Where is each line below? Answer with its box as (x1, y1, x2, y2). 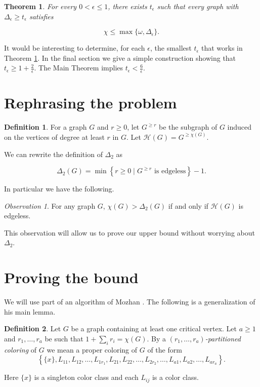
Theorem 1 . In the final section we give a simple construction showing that (4, 52, 236, 63)
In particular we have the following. (4, 183, 114, 194)
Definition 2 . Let (4, 323, 61, 334)
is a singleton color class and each (34, 372, 139, 382)
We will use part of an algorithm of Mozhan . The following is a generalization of (4, 296, 255, 307)
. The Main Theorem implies (34, 62, 123, 73)
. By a (147, 333, 166, 343)
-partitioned (205, 333, 241, 343)
